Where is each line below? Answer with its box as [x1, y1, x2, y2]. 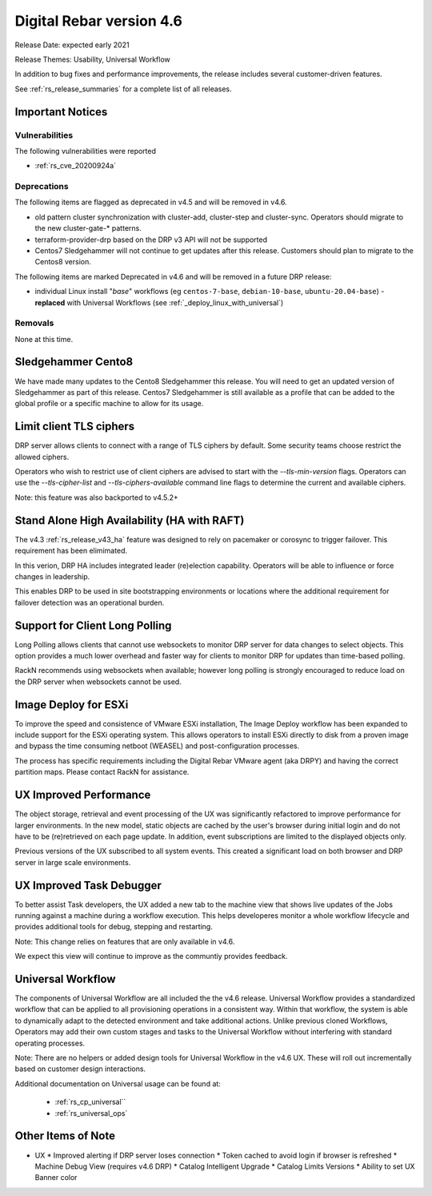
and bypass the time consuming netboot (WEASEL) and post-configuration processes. [14, 741, 300, 751]
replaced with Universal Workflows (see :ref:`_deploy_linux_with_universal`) [34, 297, 284, 308]
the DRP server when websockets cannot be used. [14, 677, 182, 687]
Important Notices [14, 105, 108, 119]
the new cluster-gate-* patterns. [34, 223, 142, 233]
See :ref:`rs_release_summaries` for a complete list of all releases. [14, 84, 232, 94]
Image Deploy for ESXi [14, 698, 129, 711]
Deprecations [14, 181, 69, 192]
